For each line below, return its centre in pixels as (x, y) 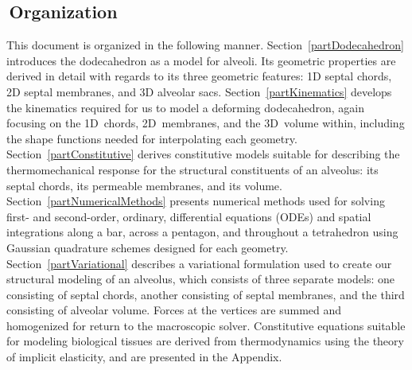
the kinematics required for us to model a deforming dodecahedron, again (185, 107)
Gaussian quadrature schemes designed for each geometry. (148, 247)
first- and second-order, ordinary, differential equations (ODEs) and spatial (189, 216)
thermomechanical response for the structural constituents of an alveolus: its (192, 169)
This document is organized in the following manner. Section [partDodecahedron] (205, 45)
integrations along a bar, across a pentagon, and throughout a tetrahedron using (202, 232)
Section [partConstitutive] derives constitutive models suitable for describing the (203, 154)
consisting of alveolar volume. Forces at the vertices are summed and (174, 310)
